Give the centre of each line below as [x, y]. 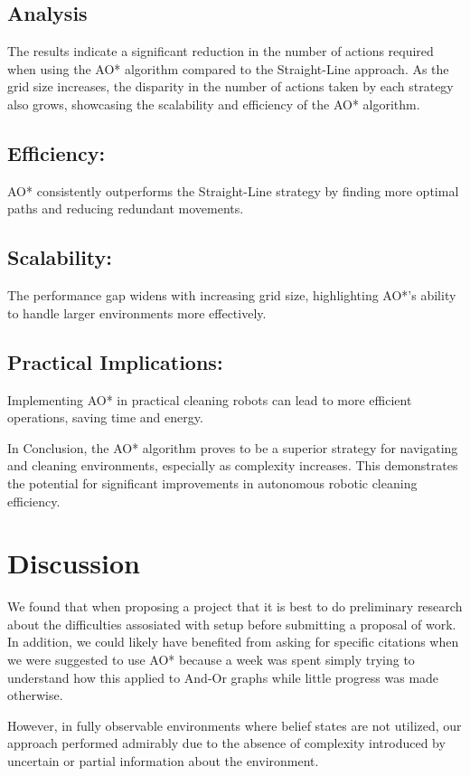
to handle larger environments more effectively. [137, 312]
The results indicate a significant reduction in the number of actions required [221, 51]
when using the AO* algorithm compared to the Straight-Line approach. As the [228, 68]
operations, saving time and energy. [105, 417]
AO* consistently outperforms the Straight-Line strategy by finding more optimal [233, 190]
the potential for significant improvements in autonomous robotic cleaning [212, 483]
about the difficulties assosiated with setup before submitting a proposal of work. [232, 624]
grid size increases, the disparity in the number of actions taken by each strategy [230, 86]
